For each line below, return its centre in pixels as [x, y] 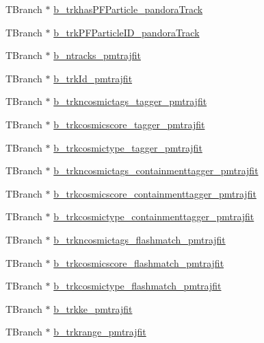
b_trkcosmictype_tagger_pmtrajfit [128, 147]
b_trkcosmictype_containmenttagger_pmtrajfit [154, 216]
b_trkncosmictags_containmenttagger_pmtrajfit [156, 170]
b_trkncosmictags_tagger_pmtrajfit [130, 101]
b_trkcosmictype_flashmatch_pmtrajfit [137, 286]
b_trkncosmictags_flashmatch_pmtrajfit [140, 239]
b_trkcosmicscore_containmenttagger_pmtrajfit [155, 193]
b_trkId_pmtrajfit [93, 78]
